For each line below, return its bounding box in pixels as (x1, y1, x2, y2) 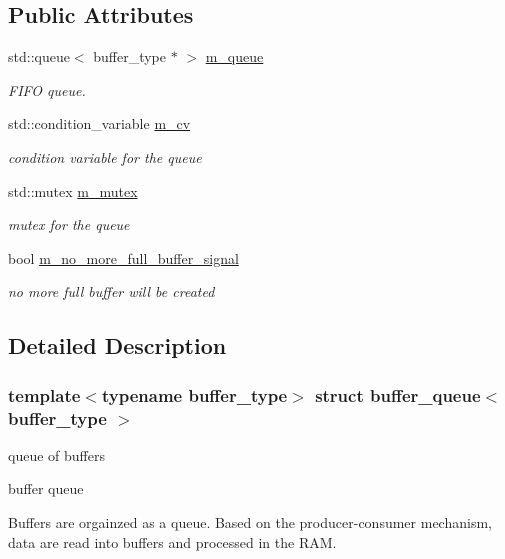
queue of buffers (8, 444, 105, 465)
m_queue (205, 46, 264, 67)
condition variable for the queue (8, 146, 202, 167)
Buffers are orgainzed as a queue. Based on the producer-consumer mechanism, (8, 512, 492, 533)
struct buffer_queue (315, 382, 481, 407)
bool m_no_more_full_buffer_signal (8, 247, 239, 268)
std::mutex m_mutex (8, 180, 138, 201)
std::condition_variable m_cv (8, 113, 191, 134)
